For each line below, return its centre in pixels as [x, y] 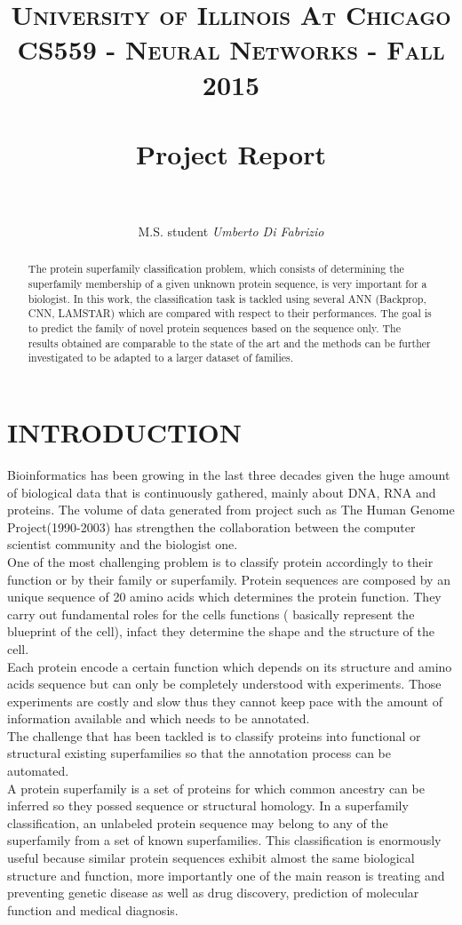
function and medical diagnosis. [93, 909]
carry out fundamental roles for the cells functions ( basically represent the [211, 614]
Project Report [231, 153]
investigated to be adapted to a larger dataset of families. [160, 358]
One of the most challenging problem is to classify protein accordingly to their [220, 561]
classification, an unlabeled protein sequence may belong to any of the [198, 822]
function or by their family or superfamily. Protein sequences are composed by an [229, 579]
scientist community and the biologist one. [123, 544]
